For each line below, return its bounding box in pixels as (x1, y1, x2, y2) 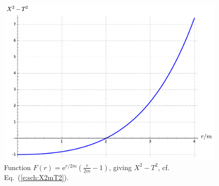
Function (4, 162, 31, 172)
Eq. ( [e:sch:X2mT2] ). (4, 172, 69, 182)
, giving (109, 162, 132, 172)
